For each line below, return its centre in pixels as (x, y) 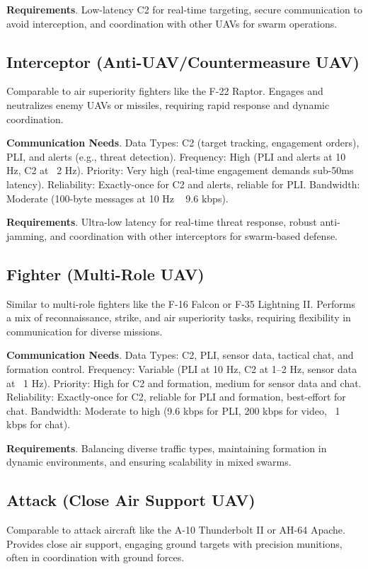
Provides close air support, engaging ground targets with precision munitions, (174, 543)
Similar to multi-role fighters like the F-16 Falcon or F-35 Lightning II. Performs (181, 303)
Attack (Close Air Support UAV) (131, 500)
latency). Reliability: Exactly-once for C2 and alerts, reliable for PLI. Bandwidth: (183, 184)
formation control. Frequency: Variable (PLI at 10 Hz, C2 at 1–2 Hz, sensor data (182, 368)
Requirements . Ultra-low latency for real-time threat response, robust (162, 222)
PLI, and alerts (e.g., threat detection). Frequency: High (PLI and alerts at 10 (176, 156)
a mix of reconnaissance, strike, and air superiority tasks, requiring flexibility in (179, 317)
